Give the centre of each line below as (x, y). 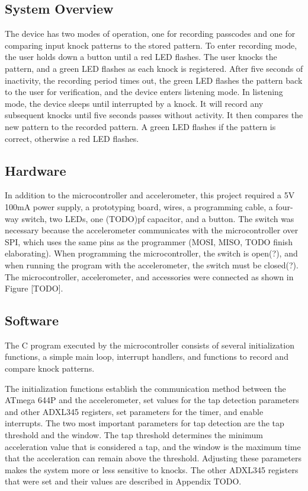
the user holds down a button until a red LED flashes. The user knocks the (141, 57)
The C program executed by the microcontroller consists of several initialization (150, 345)
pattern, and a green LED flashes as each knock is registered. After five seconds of (154, 68)
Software (32, 320)
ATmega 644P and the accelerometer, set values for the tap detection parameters (152, 400)
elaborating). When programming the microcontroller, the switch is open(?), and (151, 253)
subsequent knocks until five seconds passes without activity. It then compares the (154, 115)
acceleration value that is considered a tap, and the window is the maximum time (153, 446)
